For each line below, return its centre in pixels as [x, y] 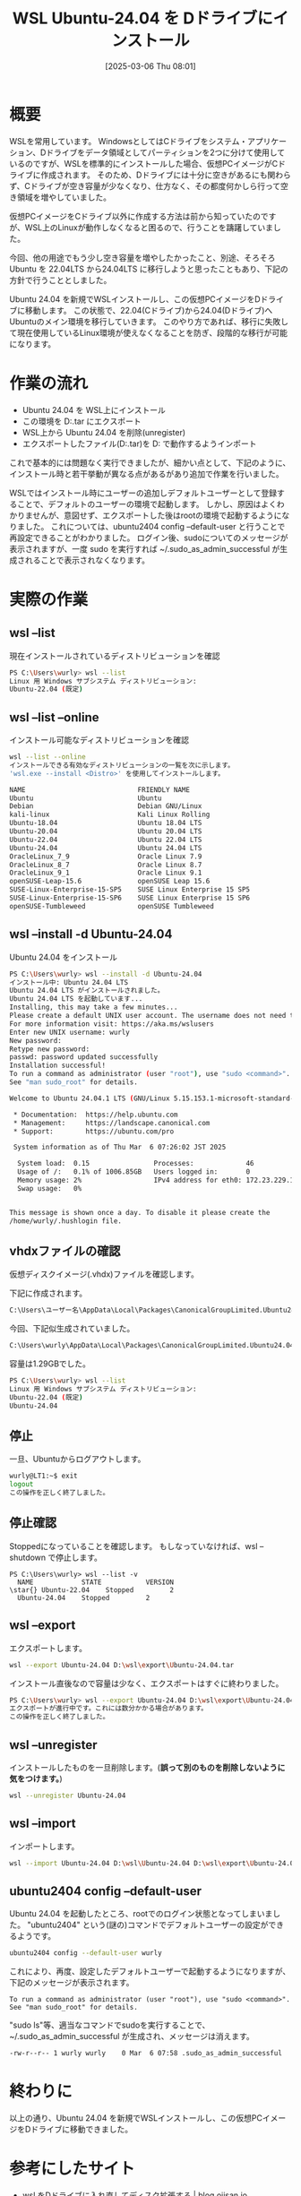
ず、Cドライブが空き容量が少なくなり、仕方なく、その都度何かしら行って [145, 185]
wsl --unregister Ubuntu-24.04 [68, 1796]
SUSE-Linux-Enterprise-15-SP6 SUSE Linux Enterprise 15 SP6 [130, 898]
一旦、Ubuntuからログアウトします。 [77, 1459]
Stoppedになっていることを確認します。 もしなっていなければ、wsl [133, 1546]
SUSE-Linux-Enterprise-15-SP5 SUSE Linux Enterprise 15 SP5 [130, 890]
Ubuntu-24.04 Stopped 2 [84, 1597]
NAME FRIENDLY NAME [100, 789]
